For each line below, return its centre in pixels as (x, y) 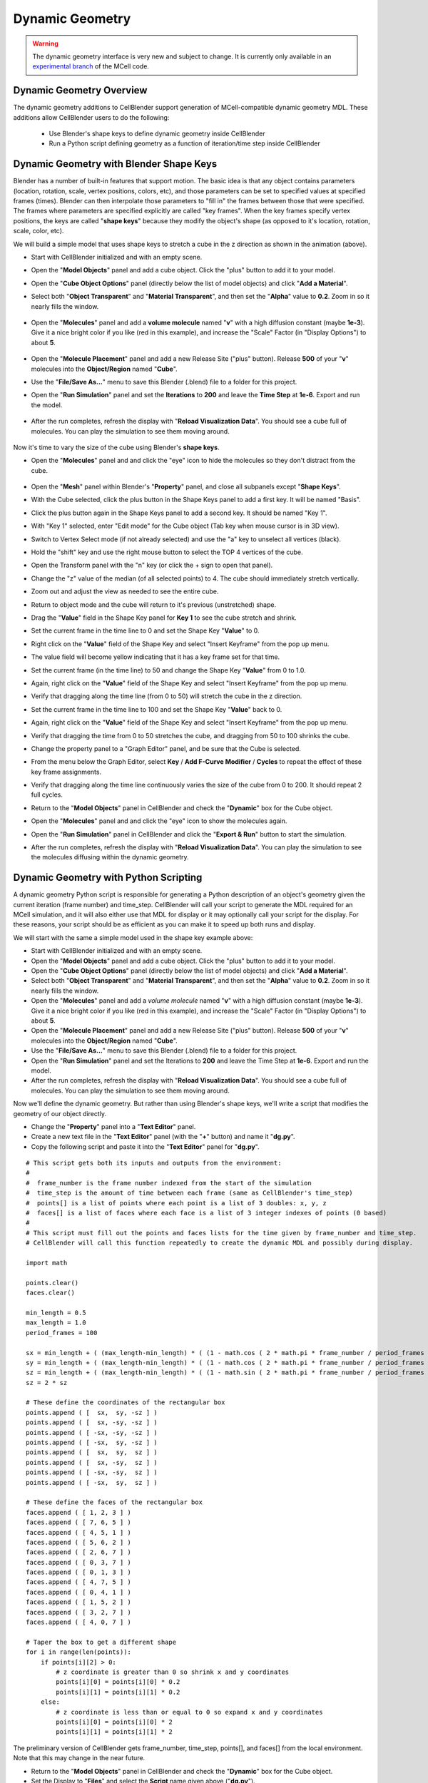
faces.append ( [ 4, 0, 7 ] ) (79, 1622)
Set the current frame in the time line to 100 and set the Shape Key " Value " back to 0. (157, 709)
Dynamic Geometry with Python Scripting (108, 878)
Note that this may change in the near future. (79, 1758)
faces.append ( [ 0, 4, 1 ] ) (79, 1592)
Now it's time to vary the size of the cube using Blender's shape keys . (117, 447)
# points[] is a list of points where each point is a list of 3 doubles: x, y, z (177, 1203)
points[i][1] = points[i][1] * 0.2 (118, 1692)
